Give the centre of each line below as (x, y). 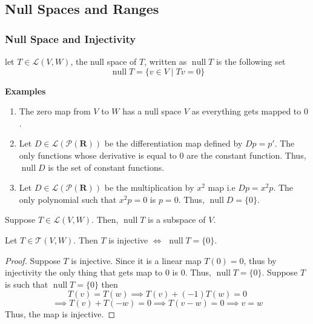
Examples (25, 91)
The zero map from (55, 111)
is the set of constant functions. (106, 167)
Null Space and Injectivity (71, 38)
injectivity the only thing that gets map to (84, 272)
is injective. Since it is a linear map (136, 260)
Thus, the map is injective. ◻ (60, 314)
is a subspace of (177, 220)
